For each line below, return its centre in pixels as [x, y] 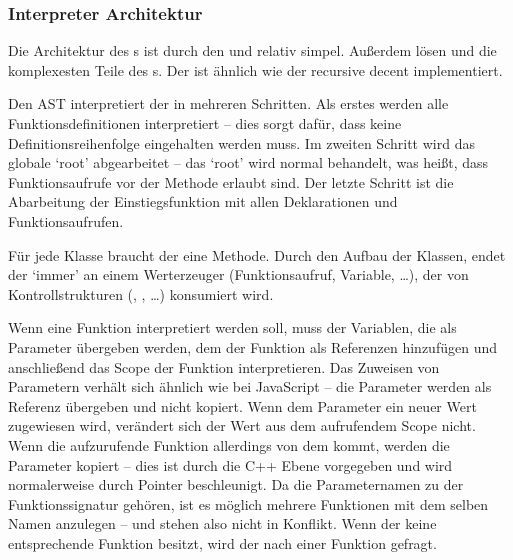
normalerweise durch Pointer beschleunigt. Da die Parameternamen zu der [236, 484]
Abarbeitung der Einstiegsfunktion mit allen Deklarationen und [203, 201]
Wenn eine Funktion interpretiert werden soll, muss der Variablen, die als [232, 327]
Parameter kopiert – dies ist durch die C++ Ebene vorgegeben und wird [230, 464]
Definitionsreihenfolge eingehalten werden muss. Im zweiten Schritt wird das [241, 142]
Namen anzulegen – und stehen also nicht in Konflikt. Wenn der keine [222, 523]
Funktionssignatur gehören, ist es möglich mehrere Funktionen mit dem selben [248, 503]
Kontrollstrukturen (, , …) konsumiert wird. [141, 293]
